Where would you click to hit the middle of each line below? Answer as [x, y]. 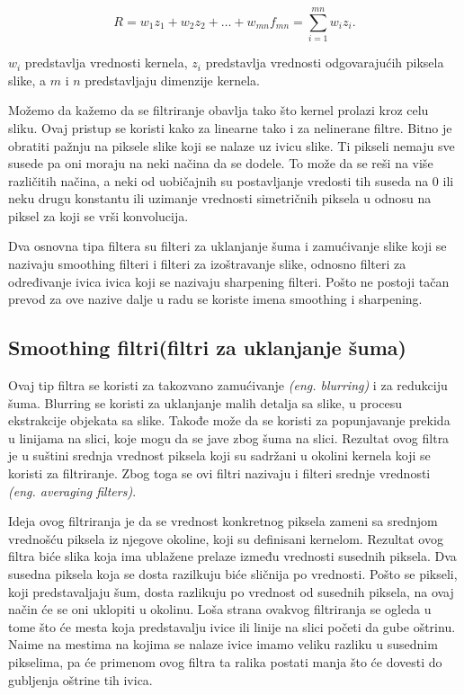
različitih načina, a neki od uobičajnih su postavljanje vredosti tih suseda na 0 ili [231, 180]
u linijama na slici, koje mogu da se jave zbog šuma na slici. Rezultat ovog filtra [229, 437]
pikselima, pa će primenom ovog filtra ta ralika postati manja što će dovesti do [225, 661]
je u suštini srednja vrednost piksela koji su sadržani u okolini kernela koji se [219, 455]
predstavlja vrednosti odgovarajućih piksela [325, 62]
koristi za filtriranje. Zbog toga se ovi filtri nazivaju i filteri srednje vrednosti [219, 473]
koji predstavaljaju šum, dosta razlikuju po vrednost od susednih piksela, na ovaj [231, 591]
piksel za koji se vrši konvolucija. [98, 215]
